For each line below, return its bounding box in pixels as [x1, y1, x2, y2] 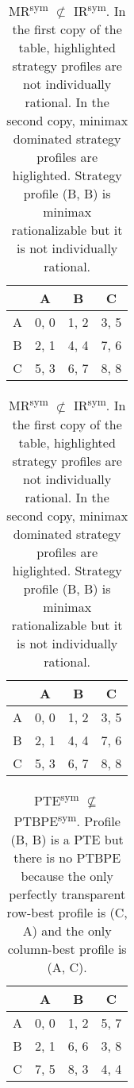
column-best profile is [7, 940, 127, 959]
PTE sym [33, 788, 79, 809]
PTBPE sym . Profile [13, 809, 121, 831]
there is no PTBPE [13, 848, 121, 867]
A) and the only [22, 921, 112, 940]
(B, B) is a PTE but [10, 830, 124, 849]
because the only [21, 867, 113, 886]
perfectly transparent [9, 885, 126, 904]
